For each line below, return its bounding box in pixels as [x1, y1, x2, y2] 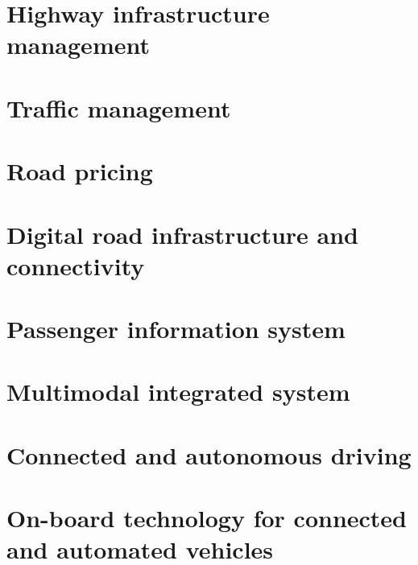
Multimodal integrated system [6, 375, 350, 408]
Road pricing [6, 155, 153, 188]
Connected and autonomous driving [6, 438, 412, 471]
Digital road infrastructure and [6, 217, 358, 250]
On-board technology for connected [6, 501, 408, 534]
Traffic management [6, 91, 231, 124]
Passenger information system [6, 312, 346, 345]
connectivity [6, 249, 145, 282]
